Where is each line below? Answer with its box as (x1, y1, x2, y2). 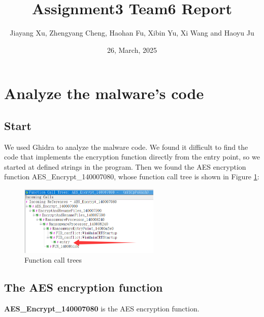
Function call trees (24, 255, 82, 265)
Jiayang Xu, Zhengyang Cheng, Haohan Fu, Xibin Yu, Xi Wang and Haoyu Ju (10, 27, 254, 38)
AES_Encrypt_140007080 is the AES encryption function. (4, 303, 200, 314)
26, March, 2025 (107, 44, 157, 55)
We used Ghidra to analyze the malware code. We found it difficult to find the (4, 141, 248, 152)
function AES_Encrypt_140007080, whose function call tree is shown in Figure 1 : (4, 171, 259, 182)
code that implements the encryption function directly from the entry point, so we (4, 151, 260, 162)
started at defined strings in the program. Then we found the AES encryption (4, 161, 246, 172)
